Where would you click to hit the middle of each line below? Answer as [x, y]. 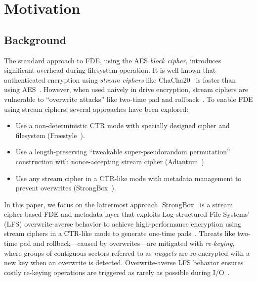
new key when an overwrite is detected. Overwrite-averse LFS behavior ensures [124, 262]
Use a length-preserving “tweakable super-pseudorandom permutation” [123, 152]
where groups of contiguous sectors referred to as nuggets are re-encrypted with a [127, 253]
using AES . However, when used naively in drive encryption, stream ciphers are [126, 89]
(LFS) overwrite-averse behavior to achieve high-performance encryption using [123, 223]
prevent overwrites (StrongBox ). [66, 188]
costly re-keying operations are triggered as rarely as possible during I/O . [117, 272]
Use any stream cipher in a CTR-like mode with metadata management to [128, 178]
